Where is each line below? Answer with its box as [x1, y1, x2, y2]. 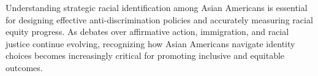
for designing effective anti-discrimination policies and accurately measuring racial [6, 13, 313, 26]
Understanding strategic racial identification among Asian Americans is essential [6, 1, 308, 13]
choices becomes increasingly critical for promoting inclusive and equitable [6, 49, 285, 62]
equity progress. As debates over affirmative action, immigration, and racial [6, 25, 289, 38]
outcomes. [6, 61, 43, 74]
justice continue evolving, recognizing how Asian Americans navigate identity [6, 37, 295, 50]
